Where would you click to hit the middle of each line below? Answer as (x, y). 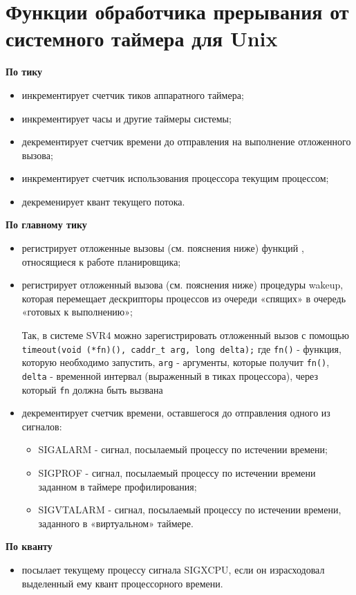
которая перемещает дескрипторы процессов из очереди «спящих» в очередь (184, 298)
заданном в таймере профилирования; (118, 486)
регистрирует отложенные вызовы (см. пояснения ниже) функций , (163, 248)
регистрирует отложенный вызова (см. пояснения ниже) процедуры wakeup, (182, 285)
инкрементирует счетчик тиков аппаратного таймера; (133, 94)
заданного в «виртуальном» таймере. (116, 523)
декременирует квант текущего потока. (103, 201)
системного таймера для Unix (142, 38)
